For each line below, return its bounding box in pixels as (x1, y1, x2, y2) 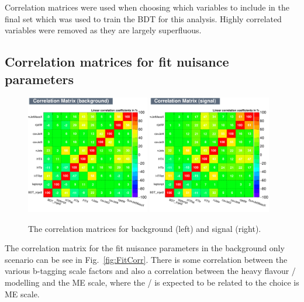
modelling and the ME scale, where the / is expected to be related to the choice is (5, 276, 299, 288)
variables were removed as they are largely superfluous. (5, 24, 202, 36)
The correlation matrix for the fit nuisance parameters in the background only (5, 242, 285, 254)
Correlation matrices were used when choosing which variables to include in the (5, 1, 289, 13)
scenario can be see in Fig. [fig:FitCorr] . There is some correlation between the (5, 253, 288, 265)
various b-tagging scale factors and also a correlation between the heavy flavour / (5, 265, 296, 277)
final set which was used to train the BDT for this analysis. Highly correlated (5, 12, 282, 25)
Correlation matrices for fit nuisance (5, 53, 229, 71)
